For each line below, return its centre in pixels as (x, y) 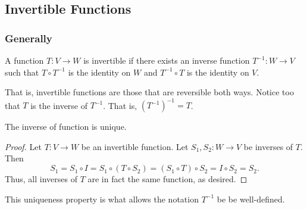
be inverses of (268, 146)
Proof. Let (23, 146)
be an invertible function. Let (135, 146)
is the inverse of (59, 105)
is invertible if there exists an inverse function (167, 60)
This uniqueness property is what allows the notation (102, 199)
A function (24, 60)
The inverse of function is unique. (66, 127)
